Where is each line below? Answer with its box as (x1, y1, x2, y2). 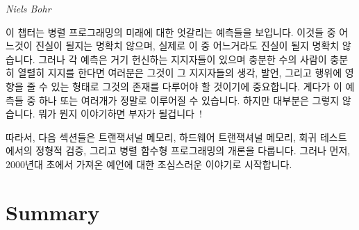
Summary (6, 197, 100, 226)
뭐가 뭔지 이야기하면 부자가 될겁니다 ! (38, 106, 202, 121)
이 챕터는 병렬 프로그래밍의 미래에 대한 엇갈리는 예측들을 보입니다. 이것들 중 (6, 24, 336, 39)
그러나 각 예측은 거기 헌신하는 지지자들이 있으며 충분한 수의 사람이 (38, 51, 327, 66)
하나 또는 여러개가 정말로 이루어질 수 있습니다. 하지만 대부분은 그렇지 (38, 92, 340, 107)
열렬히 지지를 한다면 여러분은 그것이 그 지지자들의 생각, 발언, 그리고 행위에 (17, 65, 342, 80)
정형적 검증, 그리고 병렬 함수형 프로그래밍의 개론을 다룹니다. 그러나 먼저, (35, 143, 351, 158)
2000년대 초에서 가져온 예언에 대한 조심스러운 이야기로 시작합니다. (6, 156, 292, 171)
